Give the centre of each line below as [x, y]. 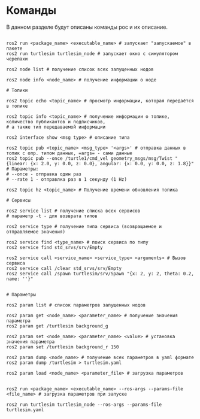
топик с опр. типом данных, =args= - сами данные [69, 153]
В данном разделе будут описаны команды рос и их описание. [87, 27]
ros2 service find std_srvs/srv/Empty [54, 247]
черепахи [17, 59]
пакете [14, 48]
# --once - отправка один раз [44, 174]
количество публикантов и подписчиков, [56, 122]
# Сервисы [19, 200]
